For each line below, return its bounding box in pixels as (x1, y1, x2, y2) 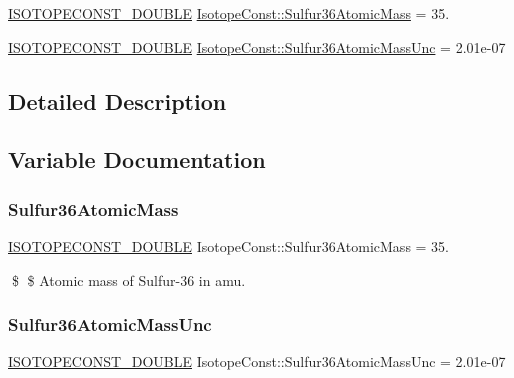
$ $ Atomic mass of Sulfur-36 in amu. (11, 269, 246, 290)
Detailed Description (8, 85, 227, 116)
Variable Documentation (8, 144, 266, 175)
